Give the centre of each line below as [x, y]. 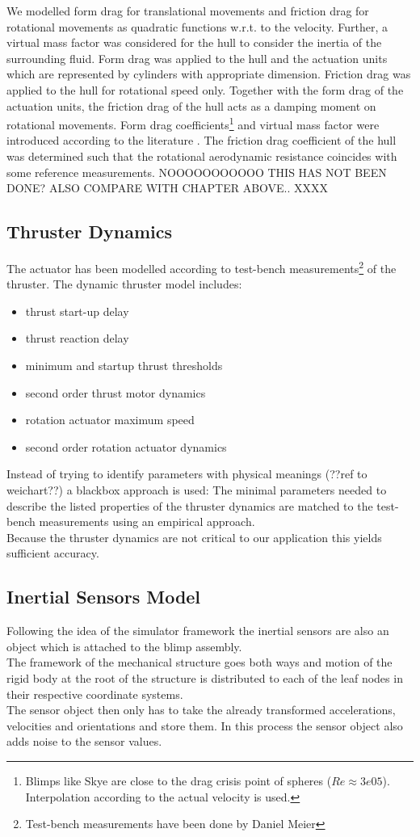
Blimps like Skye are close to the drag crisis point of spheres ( [178, 780]
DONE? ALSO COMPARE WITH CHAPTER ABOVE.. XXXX [168, 188]
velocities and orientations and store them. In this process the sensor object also [205, 725]
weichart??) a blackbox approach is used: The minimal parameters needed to [197, 489]
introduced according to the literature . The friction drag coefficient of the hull [202, 140]
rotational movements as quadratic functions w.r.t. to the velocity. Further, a [197, 26]
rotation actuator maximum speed [110, 420]
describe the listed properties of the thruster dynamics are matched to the [190, 505]
